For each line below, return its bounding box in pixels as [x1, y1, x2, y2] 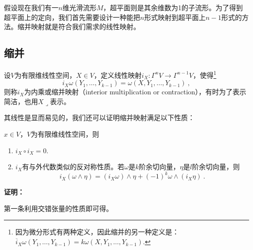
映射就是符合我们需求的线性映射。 [31, 21, 140, 32]
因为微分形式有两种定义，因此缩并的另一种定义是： [15, 227, 179, 237]
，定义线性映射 [94, 70, 142, 80]
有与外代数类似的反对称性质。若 [22, 161, 125, 172]
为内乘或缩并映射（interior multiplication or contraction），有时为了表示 [24, 87, 247, 97]
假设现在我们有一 [4, 2, 58, 12]
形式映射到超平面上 [144, 12, 206, 22]
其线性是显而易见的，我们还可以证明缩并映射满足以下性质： [4, 112, 195, 123]
